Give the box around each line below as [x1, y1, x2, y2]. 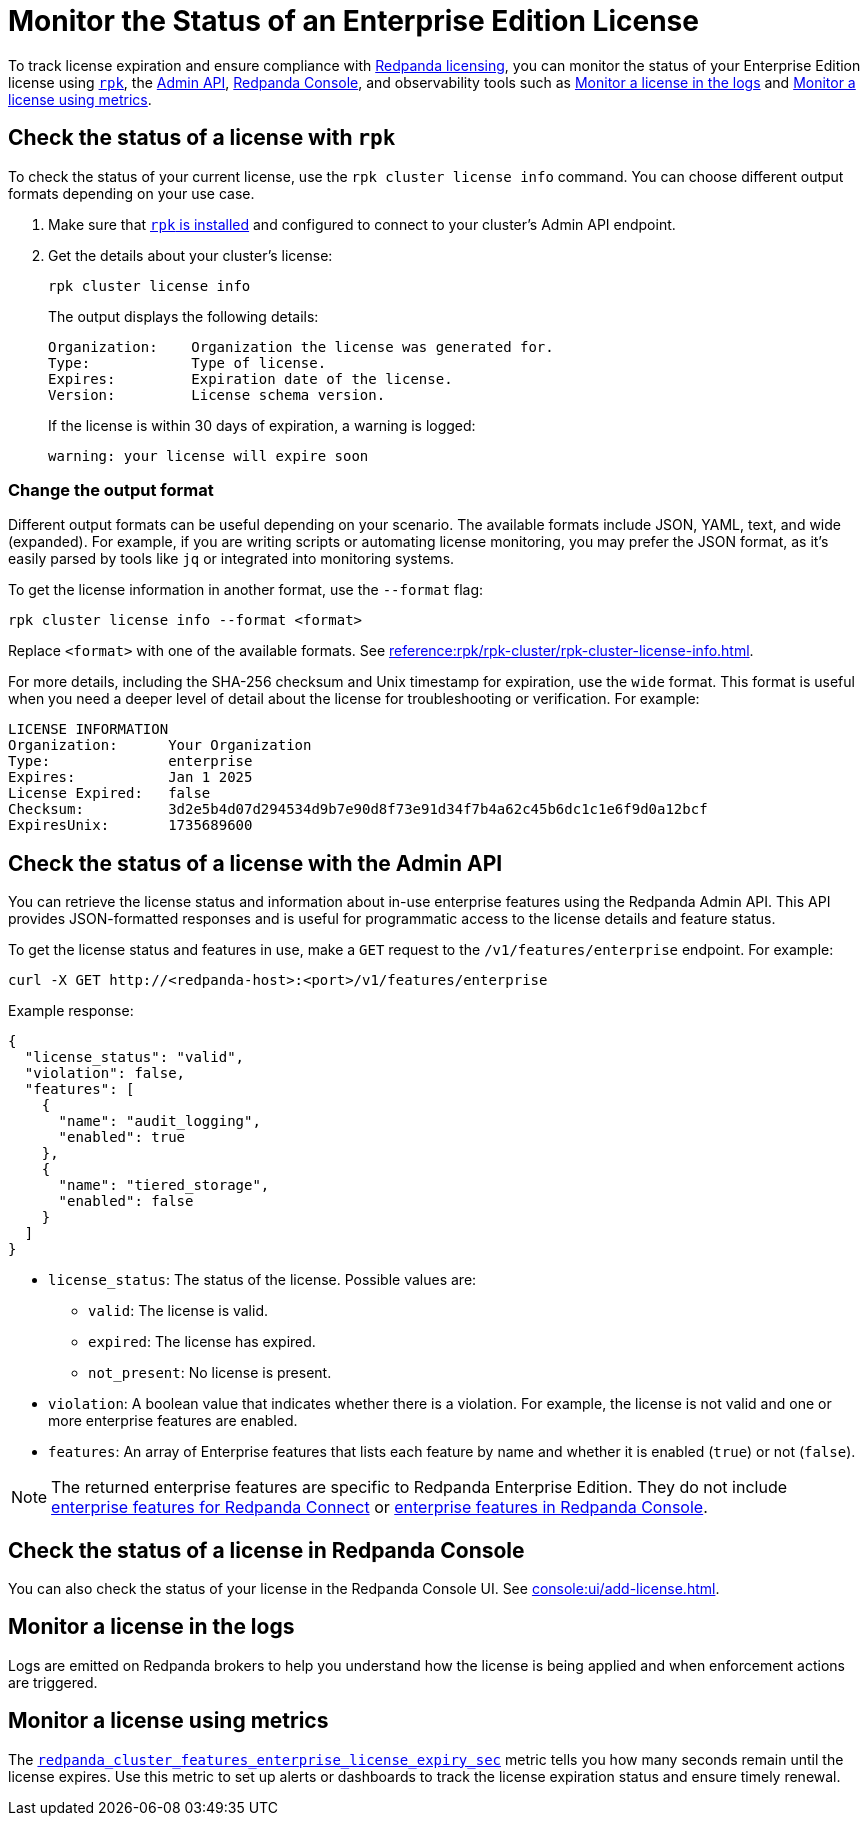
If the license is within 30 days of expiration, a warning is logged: [48, 416, 476, 434]
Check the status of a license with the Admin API [8, 850, 503, 876]
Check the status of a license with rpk [8, 125, 396, 151]
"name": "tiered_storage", [58, 1177, 270, 1194]
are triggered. [8, 1673, 98, 1691]
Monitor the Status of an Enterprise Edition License [8, 4, 699, 38]
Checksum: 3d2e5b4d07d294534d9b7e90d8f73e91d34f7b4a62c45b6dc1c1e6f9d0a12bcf [8, 801, 708, 818]
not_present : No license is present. [88, 1364, 332, 1382]
